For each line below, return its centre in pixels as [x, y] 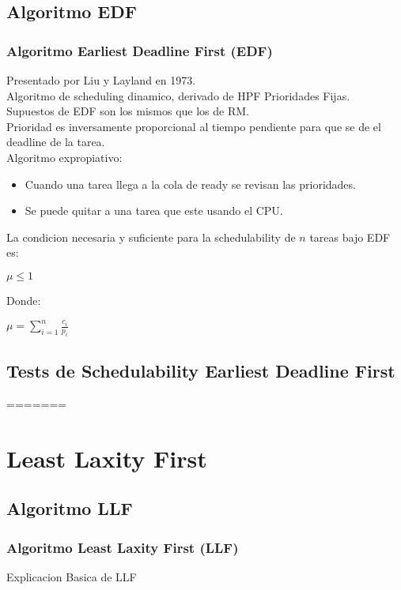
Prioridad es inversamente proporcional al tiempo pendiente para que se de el [194, 126]
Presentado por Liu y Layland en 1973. [101, 80]
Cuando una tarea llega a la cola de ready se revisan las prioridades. [190, 184]
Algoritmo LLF [70, 508]
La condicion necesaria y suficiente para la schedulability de [151, 237]
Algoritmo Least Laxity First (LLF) [123, 547]
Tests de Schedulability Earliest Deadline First [201, 371]
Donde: [24, 300]
